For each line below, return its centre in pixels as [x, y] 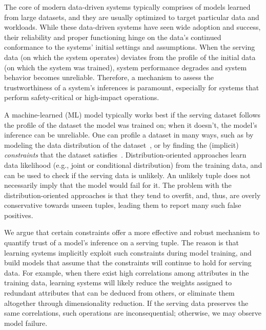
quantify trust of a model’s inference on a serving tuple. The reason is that [121, 242]
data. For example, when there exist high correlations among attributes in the [127, 272]
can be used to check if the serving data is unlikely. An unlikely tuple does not [127, 175]
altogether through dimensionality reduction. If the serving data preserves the [126, 303]
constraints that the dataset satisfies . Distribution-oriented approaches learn [125, 155]
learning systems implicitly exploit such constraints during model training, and [128, 252]
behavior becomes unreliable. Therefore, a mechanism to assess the [109, 77]
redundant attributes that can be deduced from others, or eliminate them [119, 293]
